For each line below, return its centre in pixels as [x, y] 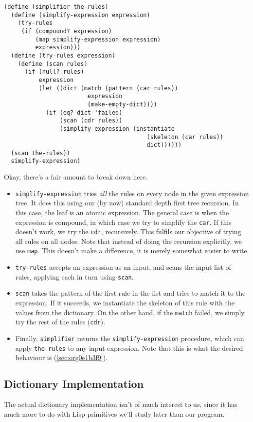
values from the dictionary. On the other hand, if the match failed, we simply [130, 312]
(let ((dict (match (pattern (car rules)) [108, 88]
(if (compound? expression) [66, 31]
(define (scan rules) [53, 64]
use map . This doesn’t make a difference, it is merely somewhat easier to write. [132, 251]
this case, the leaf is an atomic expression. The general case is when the [122, 212]
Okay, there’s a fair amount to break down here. [76, 177]
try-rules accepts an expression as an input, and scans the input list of [123, 267]
